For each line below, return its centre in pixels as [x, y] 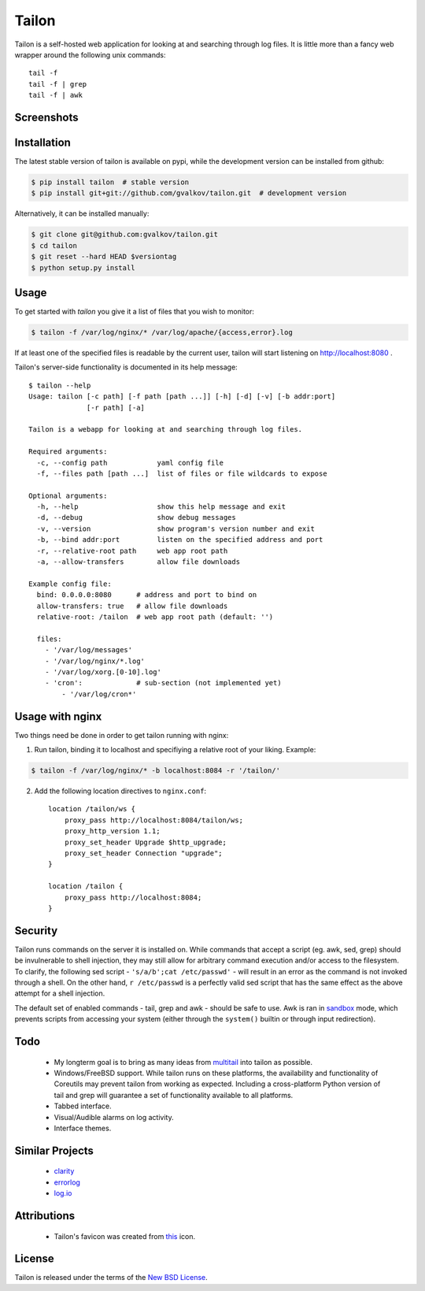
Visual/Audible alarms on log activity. [114, 1117]
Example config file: [70, 584]
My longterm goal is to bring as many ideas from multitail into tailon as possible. [183, 1062]
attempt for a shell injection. [60, 993]
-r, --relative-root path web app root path [132, 551]
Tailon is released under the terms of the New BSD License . [111, 1278]
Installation [42, 142]
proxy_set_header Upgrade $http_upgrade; [146, 842]
